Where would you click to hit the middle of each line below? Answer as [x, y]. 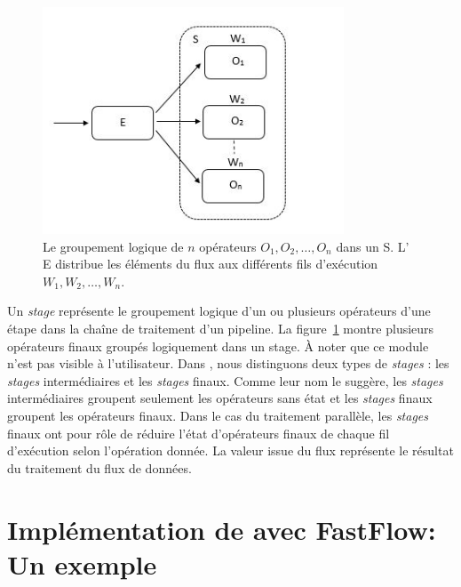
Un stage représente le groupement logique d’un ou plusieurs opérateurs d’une [219, 311]
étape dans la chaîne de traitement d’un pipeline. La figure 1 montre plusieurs [221, 329]
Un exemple [82, 563]
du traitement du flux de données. [99, 467]
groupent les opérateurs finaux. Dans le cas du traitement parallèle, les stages [218, 416]
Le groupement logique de [113, 246]
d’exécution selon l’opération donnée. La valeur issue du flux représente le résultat [230, 450]
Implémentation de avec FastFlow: [222, 529]
